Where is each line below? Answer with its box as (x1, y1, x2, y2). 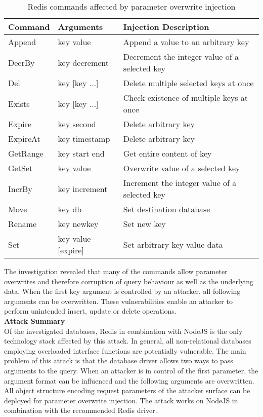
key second (58, 118, 96, 130)
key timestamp (58, 133, 110, 144)
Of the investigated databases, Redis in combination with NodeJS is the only (4, 325, 243, 336)
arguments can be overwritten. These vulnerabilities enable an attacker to (4, 295, 233, 306)
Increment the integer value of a (123, 177, 237, 188)
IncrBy (8, 182, 32, 195)
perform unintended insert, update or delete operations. (4, 306, 177, 316)
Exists (8, 97, 30, 109)
